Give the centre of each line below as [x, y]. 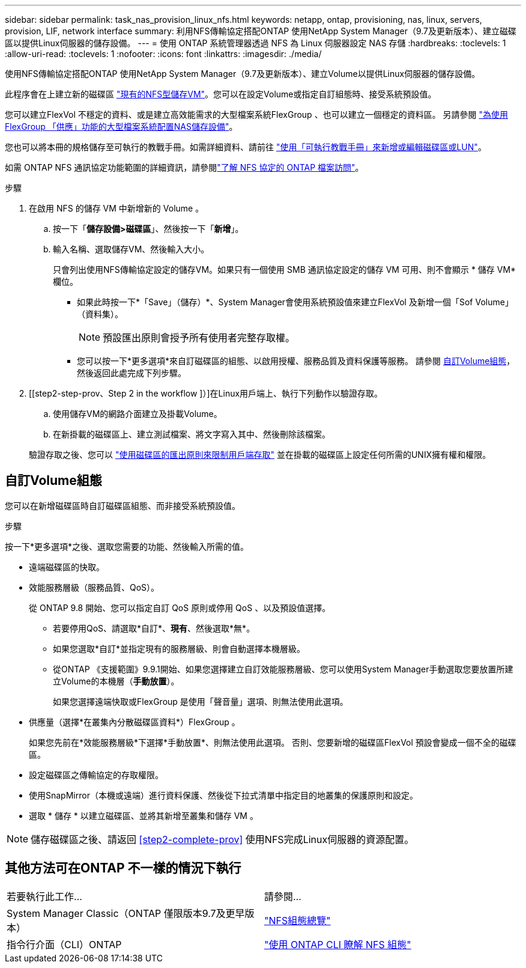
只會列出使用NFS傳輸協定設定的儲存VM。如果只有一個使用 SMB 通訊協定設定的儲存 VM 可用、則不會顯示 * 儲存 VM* [285, 269]
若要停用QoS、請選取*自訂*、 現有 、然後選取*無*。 [154, 628]
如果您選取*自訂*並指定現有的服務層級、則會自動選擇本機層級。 [179, 648]
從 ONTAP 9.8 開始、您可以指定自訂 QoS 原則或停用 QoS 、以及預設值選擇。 [180, 607]
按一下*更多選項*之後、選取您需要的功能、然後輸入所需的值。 [127, 546]
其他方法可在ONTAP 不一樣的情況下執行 [123, 868]
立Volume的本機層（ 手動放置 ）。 [116, 681]
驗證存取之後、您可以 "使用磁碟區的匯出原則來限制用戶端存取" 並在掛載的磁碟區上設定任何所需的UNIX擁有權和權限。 [260, 455]
